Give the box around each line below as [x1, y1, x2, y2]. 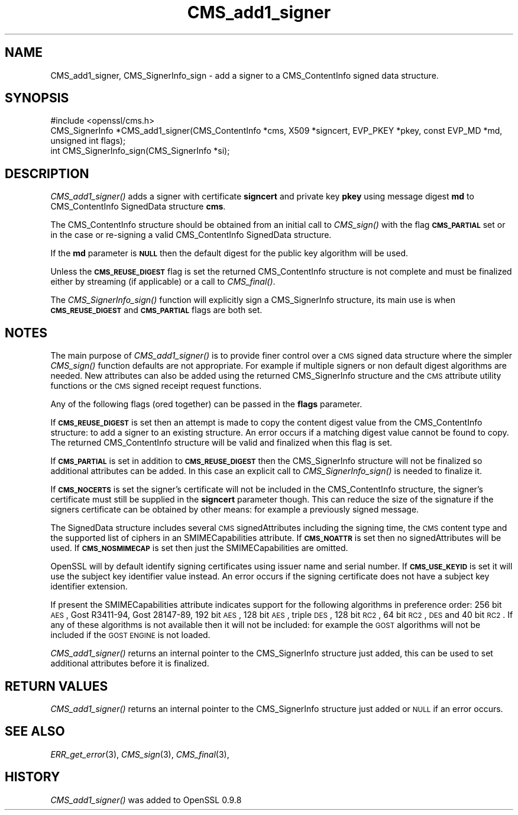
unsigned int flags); [50, 136, 126, 146]
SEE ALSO [5, 724, 65, 739]
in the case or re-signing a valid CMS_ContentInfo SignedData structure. [50, 230, 332, 240]
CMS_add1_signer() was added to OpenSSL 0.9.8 [50, 794, 242, 805]
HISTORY [5, 769, 60, 785]
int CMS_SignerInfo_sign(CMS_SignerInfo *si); [50, 146, 230, 156]
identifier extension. [50, 581, 128, 592]
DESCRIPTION [5, 166, 89, 181]
